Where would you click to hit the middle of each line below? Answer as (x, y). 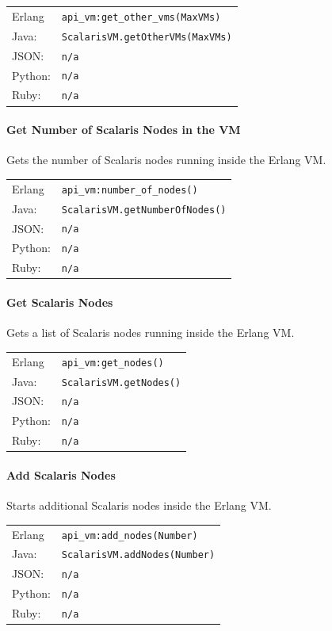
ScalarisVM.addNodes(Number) (138, 555)
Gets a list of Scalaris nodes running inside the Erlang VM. (151, 333)
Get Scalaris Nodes (60, 302)
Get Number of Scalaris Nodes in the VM (124, 130)
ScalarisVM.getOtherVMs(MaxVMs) (147, 37)
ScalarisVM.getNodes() (121, 382)
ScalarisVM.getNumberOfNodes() (144, 210)
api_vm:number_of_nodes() (130, 190)
